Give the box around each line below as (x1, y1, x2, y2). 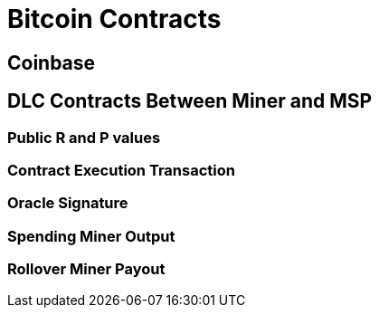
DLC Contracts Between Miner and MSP (7, 90, 373, 113)
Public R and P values (7, 128, 161, 147)
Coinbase (7, 51, 96, 74)
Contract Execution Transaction (7, 160, 235, 179)
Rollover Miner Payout (7, 260, 166, 279)
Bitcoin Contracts (7, 4, 222, 34)
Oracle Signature (7, 194, 128, 213)
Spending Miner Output (7, 226, 175, 245)
